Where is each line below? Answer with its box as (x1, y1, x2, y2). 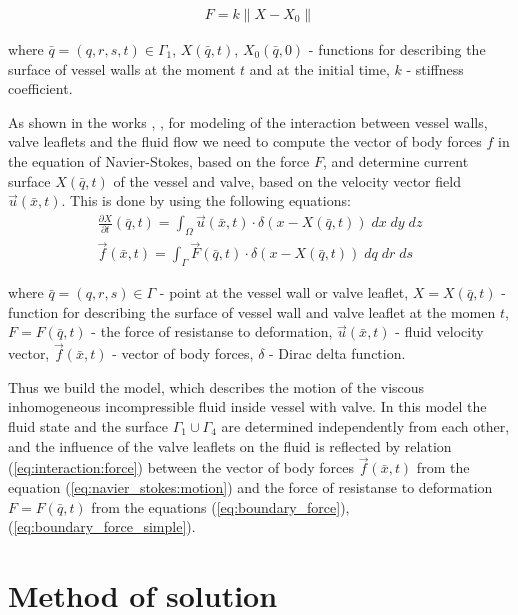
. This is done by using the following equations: (61, 190, 351, 211)
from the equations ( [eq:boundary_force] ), (91, 496, 350, 517)
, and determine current (322, 151, 469, 171)
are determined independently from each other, (221, 415, 510, 436)
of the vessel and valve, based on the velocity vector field (113, 170, 461, 191)
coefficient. (8, 78, 73, 99)
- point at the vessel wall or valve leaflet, (159, 282, 409, 303)
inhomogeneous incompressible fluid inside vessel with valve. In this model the (8, 396, 487, 417)
